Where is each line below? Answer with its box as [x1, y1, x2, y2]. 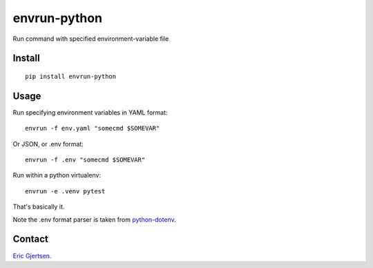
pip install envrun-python [25, 73, 117, 80]
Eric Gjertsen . [12, 251, 52, 260]
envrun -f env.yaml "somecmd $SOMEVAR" [25, 124, 160, 133]
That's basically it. [12, 202, 65, 211]
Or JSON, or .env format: [12, 140, 84, 148]
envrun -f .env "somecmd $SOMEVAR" [25, 156, 146, 164]
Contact [12, 233, 48, 245]
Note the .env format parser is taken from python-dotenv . [12, 215, 176, 224]
